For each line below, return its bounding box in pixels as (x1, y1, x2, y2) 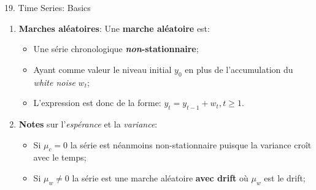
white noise (33, 75, 75, 88)
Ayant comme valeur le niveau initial (33, 63, 172, 75)
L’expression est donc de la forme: (33, 96, 161, 109)
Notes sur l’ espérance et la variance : (18, 117, 158, 130)
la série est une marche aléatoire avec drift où (72, 171, 249, 184)
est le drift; (264, 171, 306, 184)
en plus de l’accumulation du (185, 63, 293, 75)
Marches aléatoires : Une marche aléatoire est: (18, 21, 210, 34)
